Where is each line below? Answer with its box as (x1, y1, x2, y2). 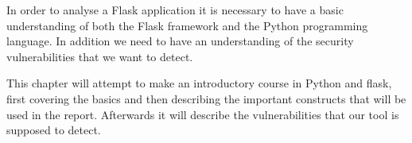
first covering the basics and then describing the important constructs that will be (6, 90, 406, 106)
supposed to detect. (6, 122, 101, 138)
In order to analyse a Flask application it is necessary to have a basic (6, 2, 344, 17)
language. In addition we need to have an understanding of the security (6, 33, 354, 49)
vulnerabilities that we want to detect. (6, 48, 193, 64)
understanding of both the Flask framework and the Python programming (6, 17, 368, 33)
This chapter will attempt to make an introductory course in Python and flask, (6, 75, 392, 91)
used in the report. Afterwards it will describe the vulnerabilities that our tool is (6, 106, 399, 122)
